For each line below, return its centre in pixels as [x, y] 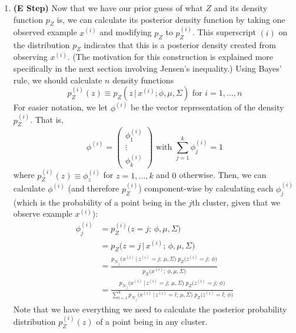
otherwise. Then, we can [223, 175]
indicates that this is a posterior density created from [180, 44]
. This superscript [224, 32]
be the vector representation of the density [207, 107]
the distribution [41, 44]
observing [30, 57]
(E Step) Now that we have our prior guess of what [108, 8]
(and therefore [94, 188]
